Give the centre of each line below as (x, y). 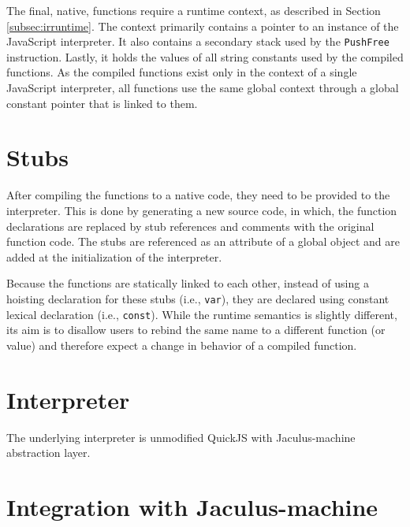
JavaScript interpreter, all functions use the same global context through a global (203, 88)
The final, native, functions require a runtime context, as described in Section (194, 10)
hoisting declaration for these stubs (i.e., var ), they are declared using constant (198, 298)
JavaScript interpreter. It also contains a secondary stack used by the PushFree (198, 41)
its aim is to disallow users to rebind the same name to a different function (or (196, 330)
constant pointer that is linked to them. (102, 103)
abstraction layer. (48, 453)
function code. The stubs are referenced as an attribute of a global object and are (203, 241)
